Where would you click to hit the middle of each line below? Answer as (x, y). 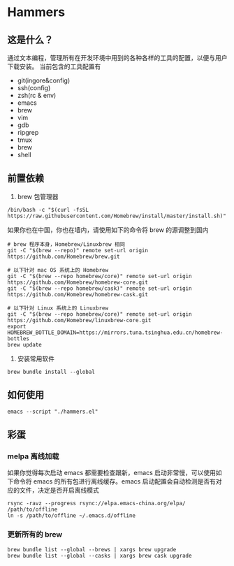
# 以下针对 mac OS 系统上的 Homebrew (58, 270)
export (17, 326)
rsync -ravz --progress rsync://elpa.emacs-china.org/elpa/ (97, 504)
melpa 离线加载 (33, 456)
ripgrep (28, 132)
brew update (24, 344)
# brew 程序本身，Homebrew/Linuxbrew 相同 (66, 244)
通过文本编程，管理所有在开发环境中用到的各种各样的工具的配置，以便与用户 (117, 58)
